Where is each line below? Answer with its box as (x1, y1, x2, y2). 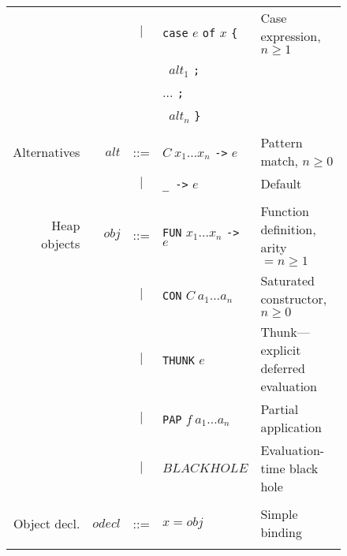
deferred (260, 359, 305, 377)
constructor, (260, 289, 327, 308)
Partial (260, 400, 299, 418)
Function (260, 202, 310, 220)
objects (41, 234, 80, 252)
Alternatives (13, 142, 80, 161)
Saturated (260, 271, 315, 289)
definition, (260, 220, 316, 238)
